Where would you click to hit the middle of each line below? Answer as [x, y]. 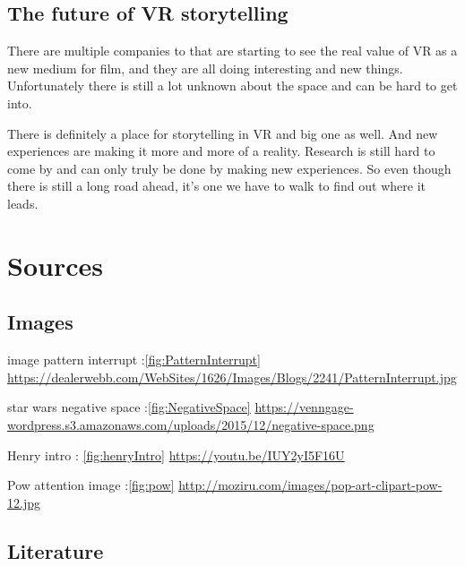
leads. [23, 203]
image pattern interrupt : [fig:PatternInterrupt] [134, 360]
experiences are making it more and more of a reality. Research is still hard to [221, 151]
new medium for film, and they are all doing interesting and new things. [205, 68]
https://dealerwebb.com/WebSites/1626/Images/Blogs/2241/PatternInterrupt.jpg [232, 377]
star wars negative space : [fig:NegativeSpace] [129, 407]
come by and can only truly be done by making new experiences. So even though [229, 168]
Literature [56, 550]
